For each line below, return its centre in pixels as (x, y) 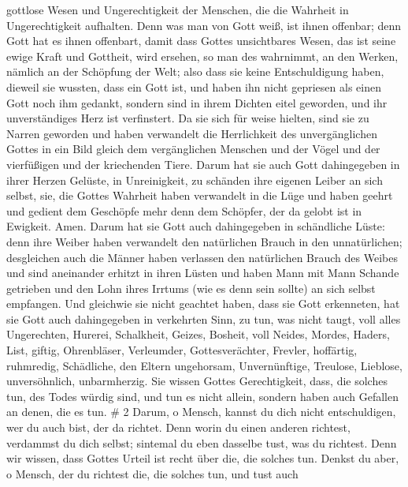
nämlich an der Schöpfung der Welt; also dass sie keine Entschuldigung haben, (195, 71)
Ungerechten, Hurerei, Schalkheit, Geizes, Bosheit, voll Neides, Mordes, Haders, (198, 334)
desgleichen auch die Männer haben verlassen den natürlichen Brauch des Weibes (202, 257)
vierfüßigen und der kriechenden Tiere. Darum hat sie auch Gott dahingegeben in (203, 164)
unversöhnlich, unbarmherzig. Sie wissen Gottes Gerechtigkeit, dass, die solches (197, 381)
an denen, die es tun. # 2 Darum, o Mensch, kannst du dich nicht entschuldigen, (201, 412)
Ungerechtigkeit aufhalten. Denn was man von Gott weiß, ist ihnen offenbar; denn (204, 25)
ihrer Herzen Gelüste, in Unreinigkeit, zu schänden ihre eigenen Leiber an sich (195, 180)
